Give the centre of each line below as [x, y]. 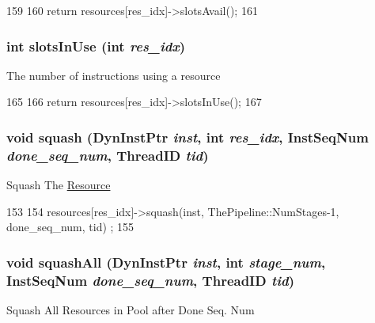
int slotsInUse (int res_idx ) [96, 46]
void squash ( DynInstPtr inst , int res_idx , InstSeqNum [187, 137]
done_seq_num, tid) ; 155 [70, 227]
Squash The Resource [59, 185]
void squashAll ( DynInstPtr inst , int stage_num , [166, 262]
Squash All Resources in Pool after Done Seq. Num [131, 310]
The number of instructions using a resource [114, 75]
